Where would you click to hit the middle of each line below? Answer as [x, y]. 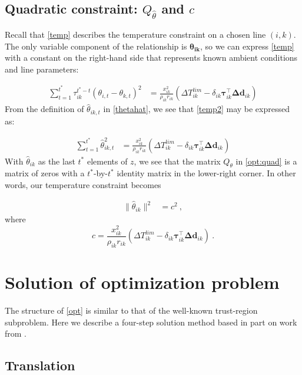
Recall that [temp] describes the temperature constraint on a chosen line [135, 34]
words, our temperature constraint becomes [83, 185]
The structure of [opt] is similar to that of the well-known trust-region [131, 310]
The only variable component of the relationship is [96, 46]
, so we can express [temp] [247, 46]
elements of [107, 161]
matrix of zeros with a [45, 173]
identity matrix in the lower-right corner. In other [206, 173]
